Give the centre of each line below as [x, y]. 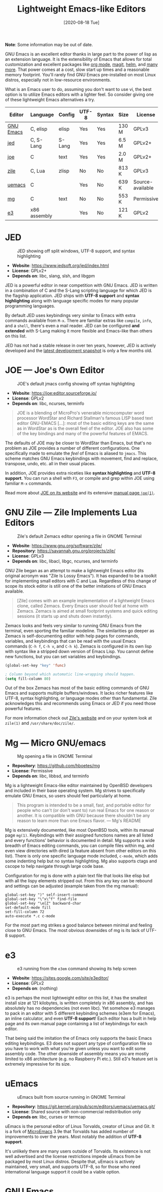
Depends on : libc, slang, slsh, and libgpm [54, 276]
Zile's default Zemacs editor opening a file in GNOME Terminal [80, 536]
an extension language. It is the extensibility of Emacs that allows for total [78, 59]
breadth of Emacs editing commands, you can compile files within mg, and [80, 846]
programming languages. [30, 306]
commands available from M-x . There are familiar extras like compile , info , [79, 320]
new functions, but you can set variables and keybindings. [63, 656]
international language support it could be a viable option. [63, 1172]
